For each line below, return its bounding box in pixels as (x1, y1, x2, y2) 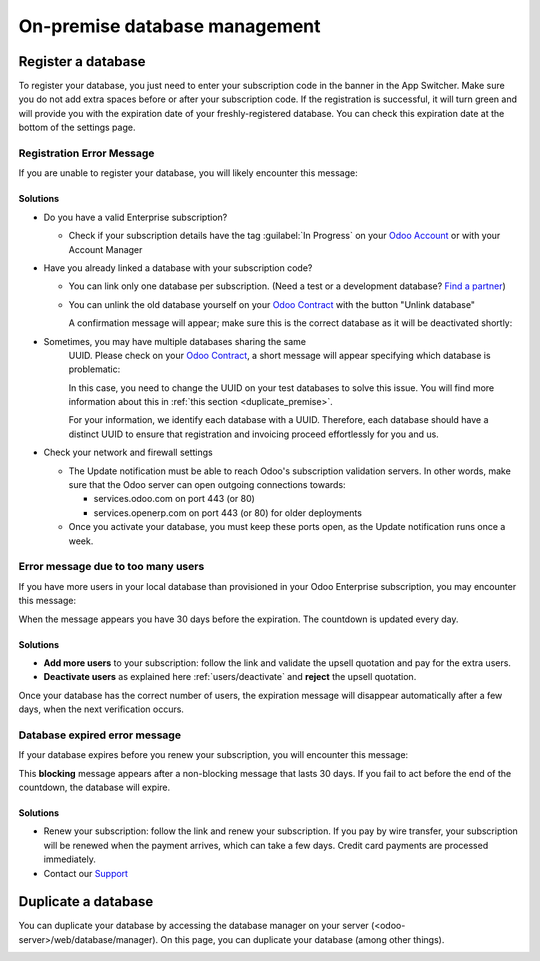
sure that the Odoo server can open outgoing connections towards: (68, 479, 346, 491)
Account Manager (68, 243, 143, 255)
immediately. (43, 853, 97, 865)
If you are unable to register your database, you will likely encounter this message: (18, 167, 359, 179)
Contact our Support (43, 867, 129, 879)
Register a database (18, 53, 146, 70)
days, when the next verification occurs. (18, 703, 185, 715)
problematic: (68, 363, 121, 375)
